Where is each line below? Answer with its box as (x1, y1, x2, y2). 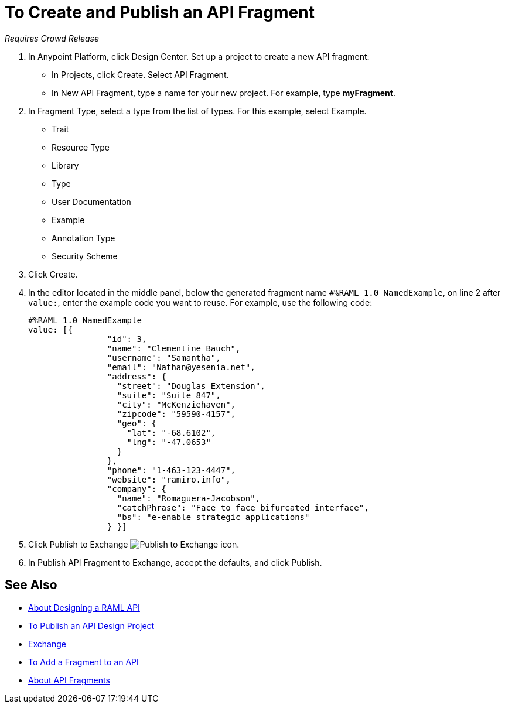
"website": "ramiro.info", (107, 474, 231, 484)
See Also (5, 577, 57, 593)
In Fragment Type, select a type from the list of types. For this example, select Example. (28, 105, 367, 116)
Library (52, 160, 79, 170)
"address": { (107, 371, 167, 381)
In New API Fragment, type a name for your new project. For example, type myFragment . (52, 87, 396, 98)
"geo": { (117, 418, 157, 428)
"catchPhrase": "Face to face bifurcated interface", (117, 502, 369, 512)
